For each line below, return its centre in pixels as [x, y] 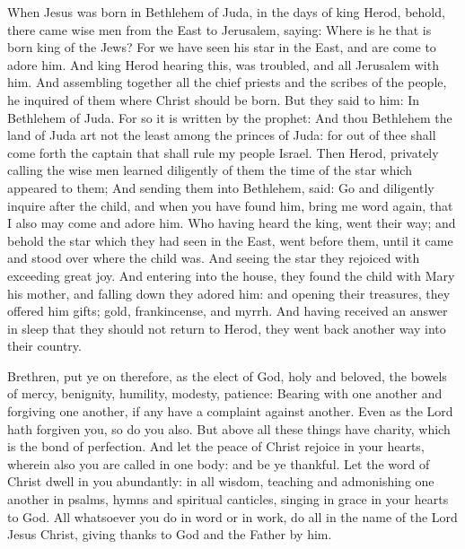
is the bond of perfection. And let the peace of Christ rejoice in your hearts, [216, 446]
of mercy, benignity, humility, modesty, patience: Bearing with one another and [225, 393]
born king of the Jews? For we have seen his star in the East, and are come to [222, 47]
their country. [44, 346]
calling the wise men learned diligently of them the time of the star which [210, 170]
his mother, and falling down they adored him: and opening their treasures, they [229, 293]
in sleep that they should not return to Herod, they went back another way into [227, 328]
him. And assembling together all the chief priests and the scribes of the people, [227, 82]
